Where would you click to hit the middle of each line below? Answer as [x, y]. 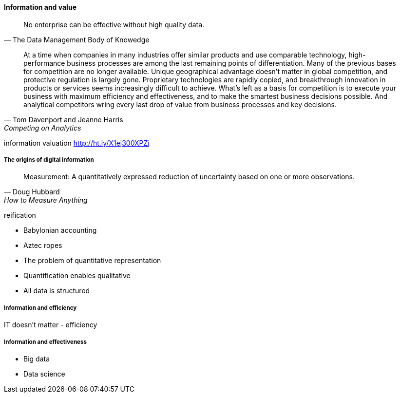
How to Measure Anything [46, 200]
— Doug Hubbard [32, 192]
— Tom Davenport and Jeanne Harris [64, 119]
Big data [37, 359]
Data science [44, 374]
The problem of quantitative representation [92, 261]
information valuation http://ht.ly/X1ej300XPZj [77, 143]
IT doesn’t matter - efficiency [51, 325]
